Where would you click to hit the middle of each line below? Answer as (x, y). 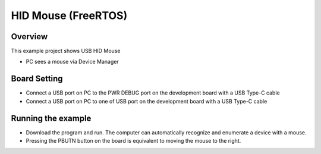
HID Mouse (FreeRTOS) (69, 15)
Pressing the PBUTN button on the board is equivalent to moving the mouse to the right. (133, 141)
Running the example (51, 118)
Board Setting (37, 79)
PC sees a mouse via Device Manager (72, 62)
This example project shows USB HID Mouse (66, 51)
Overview (29, 37)
